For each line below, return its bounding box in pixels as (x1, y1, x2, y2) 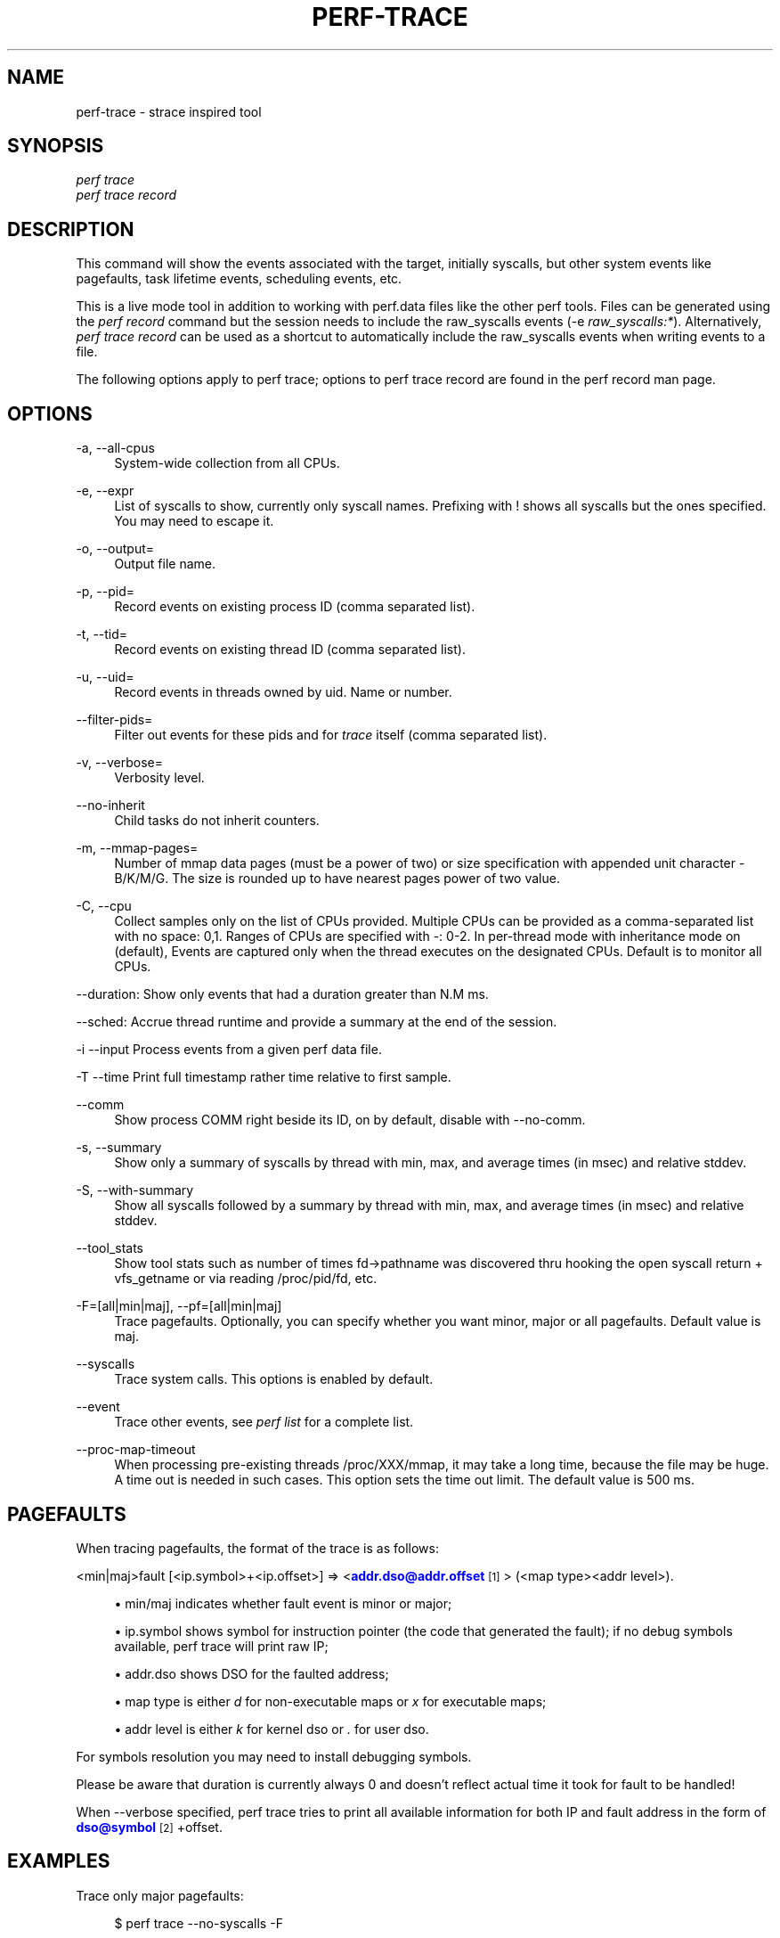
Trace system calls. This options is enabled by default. (114, 1371, 434, 1387)
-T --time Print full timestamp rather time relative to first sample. (76, 1069, 451, 1085)
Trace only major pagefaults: (76, 1887, 244, 1903)
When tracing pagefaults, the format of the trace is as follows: (76, 1540, 439, 1556)
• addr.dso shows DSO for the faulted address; (114, 1665, 389, 1681)
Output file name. (114, 556, 215, 572)
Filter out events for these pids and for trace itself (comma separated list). (114, 727, 548, 743)
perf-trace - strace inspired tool (76, 103, 262, 119)
